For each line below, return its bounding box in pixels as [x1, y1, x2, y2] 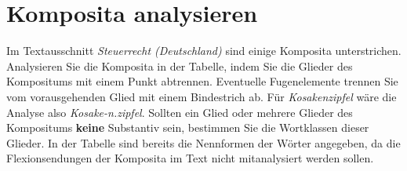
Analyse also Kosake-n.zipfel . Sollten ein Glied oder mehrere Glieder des [6, 104, 353, 120]
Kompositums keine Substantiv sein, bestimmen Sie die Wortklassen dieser [6, 119, 369, 136]
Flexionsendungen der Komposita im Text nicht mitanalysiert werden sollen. [6, 150, 374, 166]
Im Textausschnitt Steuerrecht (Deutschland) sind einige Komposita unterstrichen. [6, 42, 402, 59]
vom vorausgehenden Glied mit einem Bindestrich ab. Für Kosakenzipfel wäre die [6, 88, 397, 104]
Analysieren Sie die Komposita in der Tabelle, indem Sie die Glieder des [6, 57, 353, 74]
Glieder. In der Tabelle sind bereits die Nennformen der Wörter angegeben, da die [6, 134, 401, 151]
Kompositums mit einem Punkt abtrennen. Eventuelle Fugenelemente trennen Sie [6, 73, 398, 89]
